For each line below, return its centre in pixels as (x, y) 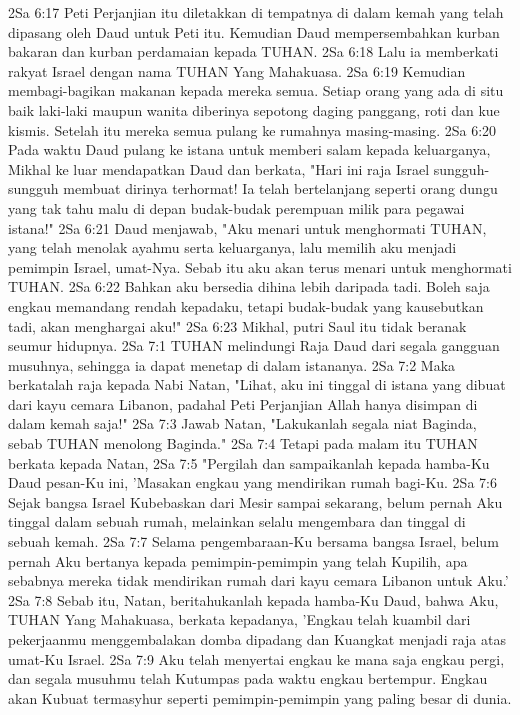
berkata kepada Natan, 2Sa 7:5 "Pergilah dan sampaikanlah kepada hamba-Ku (249, 462)
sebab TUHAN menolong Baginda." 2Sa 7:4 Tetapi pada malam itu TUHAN (243, 443)
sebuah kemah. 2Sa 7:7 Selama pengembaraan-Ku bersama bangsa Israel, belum (253, 541)
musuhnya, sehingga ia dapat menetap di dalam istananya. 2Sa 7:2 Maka (232, 364)
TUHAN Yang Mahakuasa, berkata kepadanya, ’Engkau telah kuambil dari (239, 619)
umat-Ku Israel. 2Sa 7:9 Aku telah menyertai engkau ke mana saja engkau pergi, (256, 658)
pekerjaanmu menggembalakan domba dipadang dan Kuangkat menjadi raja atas (257, 639)
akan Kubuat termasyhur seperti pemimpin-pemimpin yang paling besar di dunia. (260, 697)
